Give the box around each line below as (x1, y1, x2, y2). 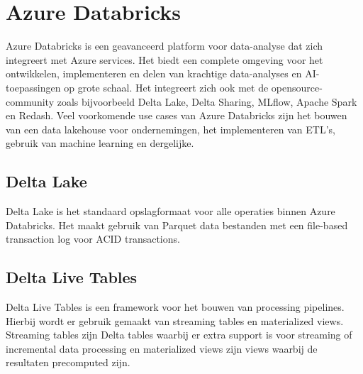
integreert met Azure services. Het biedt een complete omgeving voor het (6, 52, 323, 67)
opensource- (271, 79, 323, 94)
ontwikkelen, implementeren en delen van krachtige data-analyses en (6, 66, 302, 81)
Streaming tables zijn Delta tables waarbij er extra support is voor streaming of (6, 327, 352, 342)
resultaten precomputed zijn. (6, 355, 130, 370)
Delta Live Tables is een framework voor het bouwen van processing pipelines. (6, 299, 345, 314)
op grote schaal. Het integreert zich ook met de (64, 79, 269, 94)
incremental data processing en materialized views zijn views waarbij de (6, 341, 318, 356)
